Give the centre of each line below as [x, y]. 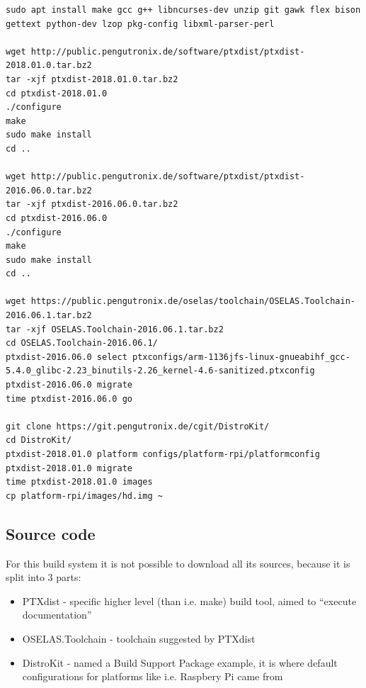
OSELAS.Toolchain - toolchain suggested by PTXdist [139, 638]
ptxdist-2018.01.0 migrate [69, 468]
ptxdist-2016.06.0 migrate [69, 385]
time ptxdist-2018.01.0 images [79, 482]
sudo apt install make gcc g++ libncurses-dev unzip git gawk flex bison [183, 10]
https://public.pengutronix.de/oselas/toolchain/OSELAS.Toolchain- [193, 301]
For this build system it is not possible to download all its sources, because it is [178, 563]
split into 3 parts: [44, 577]
